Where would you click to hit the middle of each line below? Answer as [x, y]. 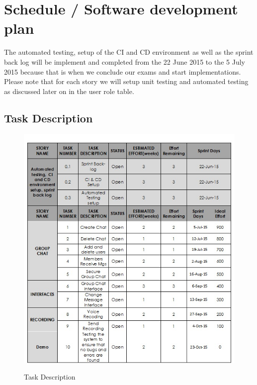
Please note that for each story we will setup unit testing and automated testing [126, 81]
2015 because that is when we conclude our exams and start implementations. [123, 71]
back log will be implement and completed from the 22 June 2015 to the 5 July [125, 61]
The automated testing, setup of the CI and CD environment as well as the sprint [129, 52]
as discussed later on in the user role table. [69, 91]
